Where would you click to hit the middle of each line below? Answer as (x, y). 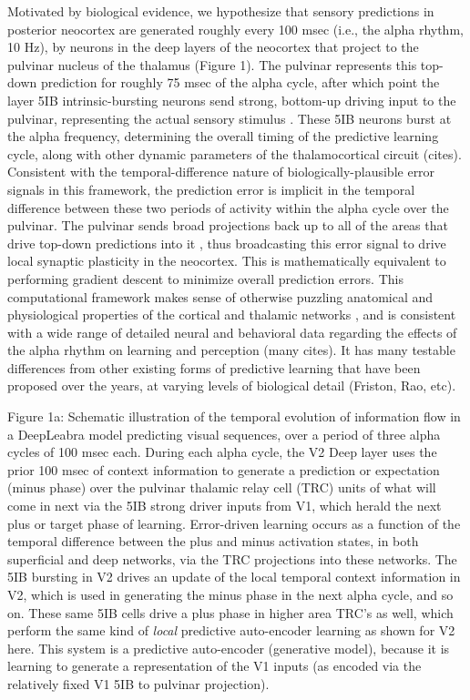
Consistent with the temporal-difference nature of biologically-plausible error (221, 172)
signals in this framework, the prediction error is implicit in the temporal (211, 189)
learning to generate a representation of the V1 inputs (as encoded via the (215, 666)
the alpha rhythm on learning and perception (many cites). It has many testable (231, 350)
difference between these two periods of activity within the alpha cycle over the (228, 207)
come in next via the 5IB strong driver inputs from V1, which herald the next (225, 506)
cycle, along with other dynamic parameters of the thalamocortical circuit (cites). (235, 153)
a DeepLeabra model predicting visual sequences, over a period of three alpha (224, 434)
